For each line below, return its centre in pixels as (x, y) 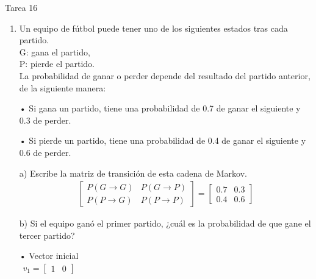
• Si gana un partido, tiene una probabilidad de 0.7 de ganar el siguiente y (160, 108)
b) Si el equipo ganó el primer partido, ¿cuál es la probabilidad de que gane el (165, 223)
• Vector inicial (49, 256)
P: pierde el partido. (57, 64)
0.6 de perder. (45, 152)
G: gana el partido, (55, 51)
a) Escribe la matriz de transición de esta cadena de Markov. (133, 173)
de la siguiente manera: (63, 87)
